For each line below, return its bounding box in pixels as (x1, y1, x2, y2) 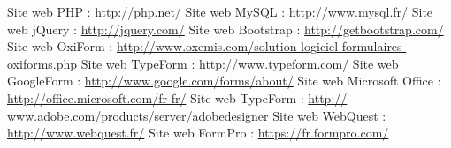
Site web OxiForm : (7, 37, 113, 55)
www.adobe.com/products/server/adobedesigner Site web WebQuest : (7, 106, 386, 124)
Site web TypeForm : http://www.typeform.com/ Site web (80, 54, 399, 72)
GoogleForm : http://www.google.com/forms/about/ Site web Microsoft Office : (7, 71, 441, 90)
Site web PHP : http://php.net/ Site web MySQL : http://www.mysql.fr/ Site (7, 3, 433, 20)
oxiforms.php (7, 54, 78, 72)
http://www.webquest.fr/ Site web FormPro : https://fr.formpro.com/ (7, 123, 389, 142)
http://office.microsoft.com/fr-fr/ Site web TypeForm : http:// (7, 88, 348, 107)
